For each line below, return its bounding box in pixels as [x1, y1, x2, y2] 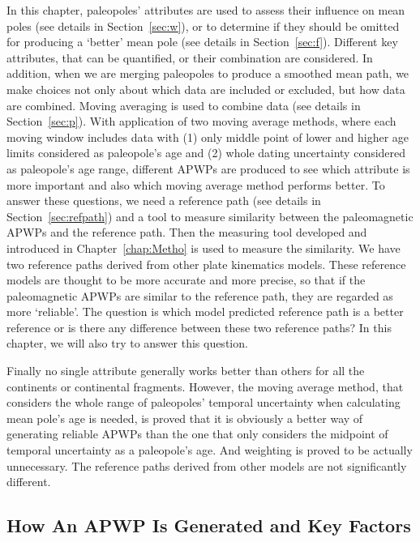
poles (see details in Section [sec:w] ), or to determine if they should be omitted [6, 17, 400, 34]
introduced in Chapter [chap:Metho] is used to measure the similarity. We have [6, 239, 401, 256]
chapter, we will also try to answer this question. [6, 335, 248, 352]
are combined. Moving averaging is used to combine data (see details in [6, 96, 361, 113]
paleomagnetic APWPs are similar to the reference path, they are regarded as [6, 287, 393, 304]
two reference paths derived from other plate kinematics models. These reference [6, 255, 406, 272]
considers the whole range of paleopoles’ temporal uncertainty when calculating [6, 394, 401, 411]
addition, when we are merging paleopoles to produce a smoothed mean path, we [6, 65, 409, 82]
